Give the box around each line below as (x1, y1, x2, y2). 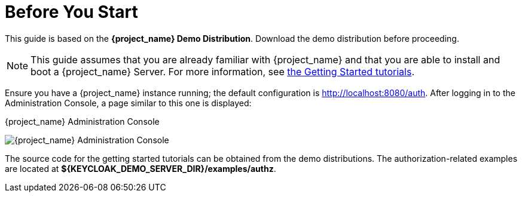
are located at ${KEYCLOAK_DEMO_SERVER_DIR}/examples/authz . (5, 163, 276, 174)
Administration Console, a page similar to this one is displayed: (5, 97, 252, 108)
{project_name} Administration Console (5, 116, 160, 127)
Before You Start (5, 2, 138, 22)
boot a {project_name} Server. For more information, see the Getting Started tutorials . (30, 65, 414, 78)
